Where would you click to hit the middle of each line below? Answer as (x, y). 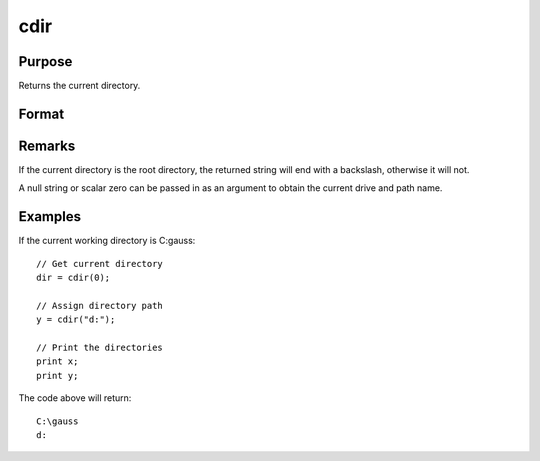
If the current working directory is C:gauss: (107, 241)
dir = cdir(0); (73, 278)
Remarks (47, 145)
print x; (57, 361)
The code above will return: (75, 398)
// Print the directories (100, 348)
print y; (57, 375)
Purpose (45, 61)
